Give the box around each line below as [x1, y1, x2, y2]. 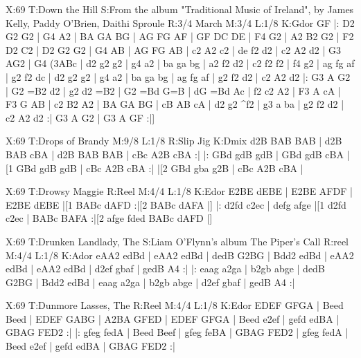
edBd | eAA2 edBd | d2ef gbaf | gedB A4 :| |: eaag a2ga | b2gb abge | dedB [6, 261, 325, 276]
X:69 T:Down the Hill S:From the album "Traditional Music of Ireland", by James [6, 2, 354, 16]
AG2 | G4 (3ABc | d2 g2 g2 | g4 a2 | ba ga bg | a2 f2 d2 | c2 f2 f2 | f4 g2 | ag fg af [6, 56, 355, 70]
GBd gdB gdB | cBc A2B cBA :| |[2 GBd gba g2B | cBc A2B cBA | [16, 160, 303, 175]
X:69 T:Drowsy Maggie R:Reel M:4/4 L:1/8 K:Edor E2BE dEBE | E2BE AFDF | [6, 184, 353, 198]
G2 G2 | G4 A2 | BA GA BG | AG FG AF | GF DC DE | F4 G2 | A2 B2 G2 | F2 [6, 29, 354, 44]
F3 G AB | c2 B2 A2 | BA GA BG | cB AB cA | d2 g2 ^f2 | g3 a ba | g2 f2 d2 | [6, 97, 344, 111]
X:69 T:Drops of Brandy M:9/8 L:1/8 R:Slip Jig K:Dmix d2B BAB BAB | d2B [6, 133, 342, 148]
